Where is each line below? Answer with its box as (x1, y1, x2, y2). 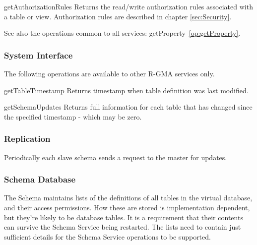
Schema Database (4, 173, 76, 185)
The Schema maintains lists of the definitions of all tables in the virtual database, (4, 192, 253, 203)
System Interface (4, 49, 73, 61)
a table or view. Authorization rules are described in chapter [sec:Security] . (4, 11, 232, 21)
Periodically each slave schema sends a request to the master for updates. (4, 152, 227, 162)
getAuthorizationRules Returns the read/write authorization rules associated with (4, 1, 253, 11)
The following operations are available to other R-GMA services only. (4, 68, 215, 78)
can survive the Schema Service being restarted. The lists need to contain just (4, 222, 241, 232)
